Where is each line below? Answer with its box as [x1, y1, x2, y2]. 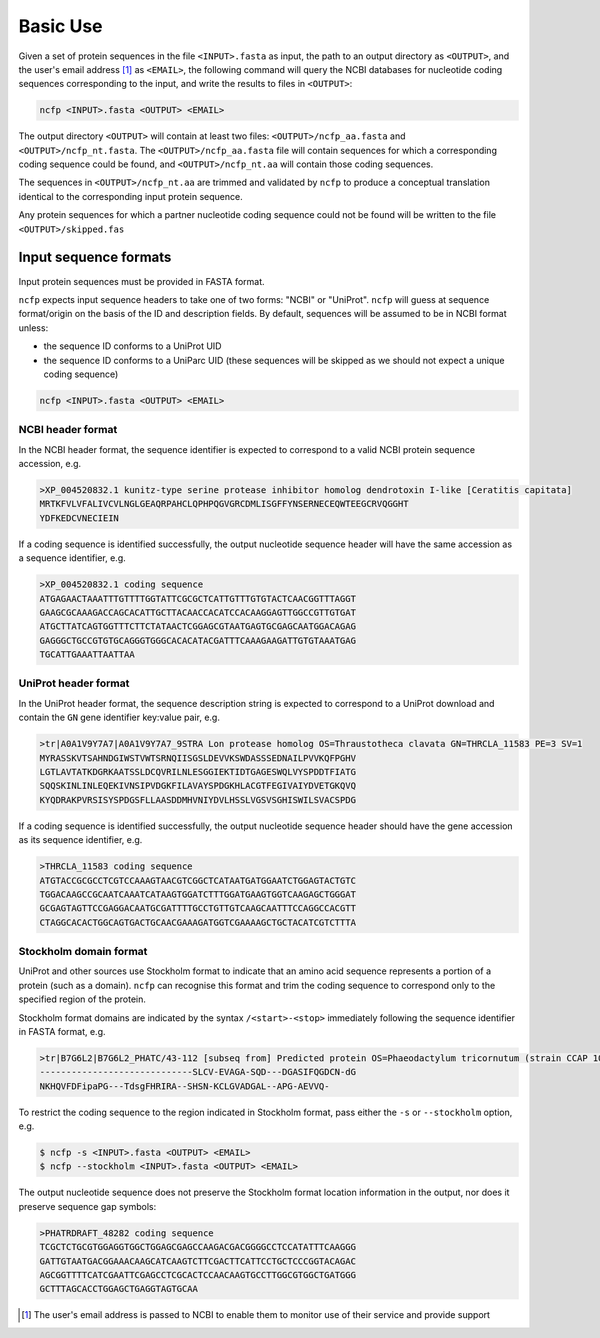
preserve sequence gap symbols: [18, 1200, 157, 1212]
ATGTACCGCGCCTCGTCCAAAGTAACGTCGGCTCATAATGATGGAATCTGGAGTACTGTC [39, 875, 357, 886]
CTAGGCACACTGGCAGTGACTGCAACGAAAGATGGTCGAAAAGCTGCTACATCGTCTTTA [39, 916, 357, 928]
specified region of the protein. [18, 993, 147, 1005]
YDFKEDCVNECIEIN [39, 512, 120, 524]
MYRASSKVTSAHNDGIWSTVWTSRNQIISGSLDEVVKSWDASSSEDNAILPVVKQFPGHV [39, 752, 357, 764]
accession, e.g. [18, 458, 82, 469]
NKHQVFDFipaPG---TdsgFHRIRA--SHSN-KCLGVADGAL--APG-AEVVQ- [39, 1080, 330, 1092]
